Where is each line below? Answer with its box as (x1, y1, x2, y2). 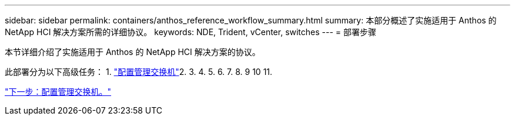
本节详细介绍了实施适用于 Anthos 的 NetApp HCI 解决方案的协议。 (5, 47, 260, 57)
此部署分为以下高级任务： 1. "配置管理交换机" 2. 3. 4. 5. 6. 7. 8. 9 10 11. (5, 67, 273, 77)
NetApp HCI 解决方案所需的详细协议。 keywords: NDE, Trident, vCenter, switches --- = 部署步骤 (5, 27, 377, 37)
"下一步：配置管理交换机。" (5, 87, 112, 97)
